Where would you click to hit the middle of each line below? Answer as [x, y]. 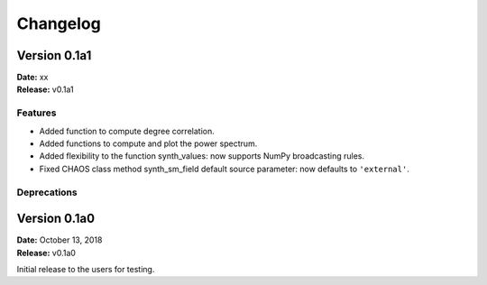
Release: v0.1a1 [45, 89]
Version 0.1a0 [55, 219]
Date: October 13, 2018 [60, 240]
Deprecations [47, 192]
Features [37, 113]
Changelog [59, 23]
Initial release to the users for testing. [86, 270]
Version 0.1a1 [54, 55]
